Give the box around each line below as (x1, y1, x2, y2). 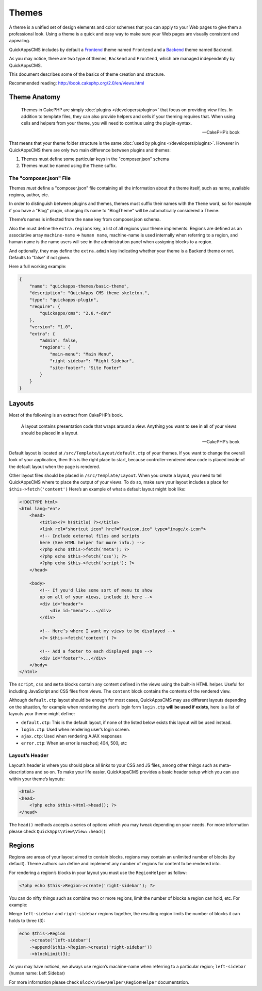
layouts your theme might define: (9, 711, 75, 717)
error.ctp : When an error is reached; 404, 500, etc (21, 740, 127, 746)
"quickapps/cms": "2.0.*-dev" (39, 311, 112, 316)
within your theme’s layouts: (9, 776, 65, 782)
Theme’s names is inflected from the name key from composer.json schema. (9, 217, 161, 222)
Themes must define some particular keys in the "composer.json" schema (21, 156, 169, 162)
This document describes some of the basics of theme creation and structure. (9, 71, 165, 77)
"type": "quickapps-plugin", (29, 297, 99, 302)
